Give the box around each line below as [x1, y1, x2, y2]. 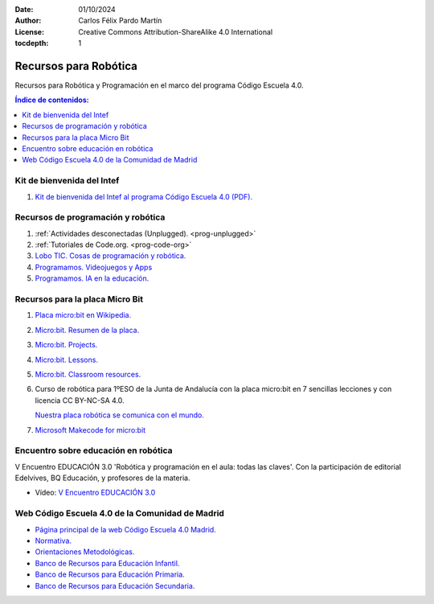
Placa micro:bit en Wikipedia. [35, 310, 132, 320]
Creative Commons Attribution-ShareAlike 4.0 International [78, 27, 273, 36]
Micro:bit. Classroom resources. [35, 369, 141, 379]
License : [14, 27, 44, 36]
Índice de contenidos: [14, 95, 89, 105]
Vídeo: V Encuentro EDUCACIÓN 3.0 [35, 487, 156, 498]
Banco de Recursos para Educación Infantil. [35, 558, 180, 568]
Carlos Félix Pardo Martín [78, 16, 162, 26]
